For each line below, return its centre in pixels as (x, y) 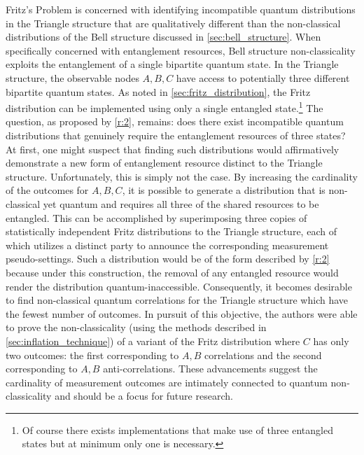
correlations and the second (263, 355)
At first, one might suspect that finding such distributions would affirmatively (173, 149)
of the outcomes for (47, 190)
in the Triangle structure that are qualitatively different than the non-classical (173, 23)
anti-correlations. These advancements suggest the (210, 369)
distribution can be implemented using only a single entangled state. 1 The (164, 107)
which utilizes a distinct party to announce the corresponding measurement (167, 245)
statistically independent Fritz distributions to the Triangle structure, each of (171, 231)
